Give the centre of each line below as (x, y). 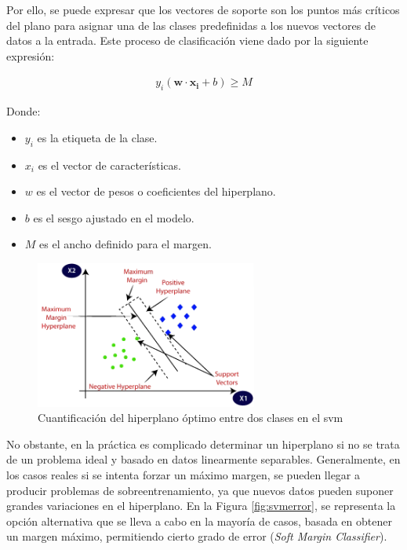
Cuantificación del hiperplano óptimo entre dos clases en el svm (191, 418)
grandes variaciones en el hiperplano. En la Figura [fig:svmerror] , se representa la (201, 506)
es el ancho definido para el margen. (125, 244)
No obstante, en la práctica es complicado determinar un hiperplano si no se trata (203, 444)
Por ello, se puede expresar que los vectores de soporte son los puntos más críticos (203, 9)
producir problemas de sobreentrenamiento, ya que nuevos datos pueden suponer (200, 490)
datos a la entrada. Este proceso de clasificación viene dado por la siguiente (187, 40)
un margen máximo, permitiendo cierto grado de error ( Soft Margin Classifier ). (197, 536)
